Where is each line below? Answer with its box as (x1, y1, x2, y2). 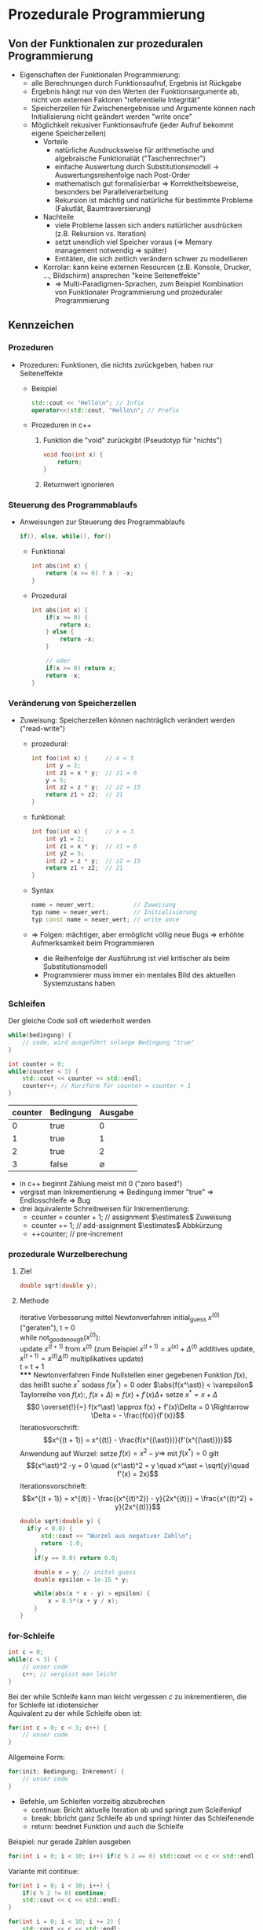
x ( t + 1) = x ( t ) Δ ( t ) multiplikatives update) (19, 1352, 144, 1363)
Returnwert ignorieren (42, 480, 115, 490)
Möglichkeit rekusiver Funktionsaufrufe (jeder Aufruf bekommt (31, 120, 234, 129)
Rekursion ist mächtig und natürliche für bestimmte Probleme (54, 195, 254, 205)
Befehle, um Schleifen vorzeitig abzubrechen (19, 1796, 166, 1806)
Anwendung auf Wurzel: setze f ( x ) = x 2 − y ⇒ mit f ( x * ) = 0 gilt (19, 1447, 220, 1458)
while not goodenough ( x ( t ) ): (19, 1331, 100, 1344)
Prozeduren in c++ (31, 420, 92, 430)
